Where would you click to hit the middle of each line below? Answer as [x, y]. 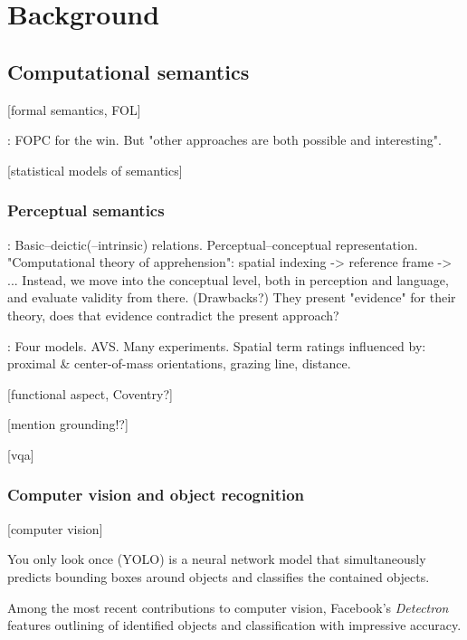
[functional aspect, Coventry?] [90, 393]
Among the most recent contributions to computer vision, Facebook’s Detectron [228, 607]
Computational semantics [129, 71]
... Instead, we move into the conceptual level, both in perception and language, [228, 279]
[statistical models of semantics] [95, 170]
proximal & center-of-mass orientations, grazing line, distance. [179, 363]
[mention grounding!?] [68, 424]
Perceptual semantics [86, 210]
